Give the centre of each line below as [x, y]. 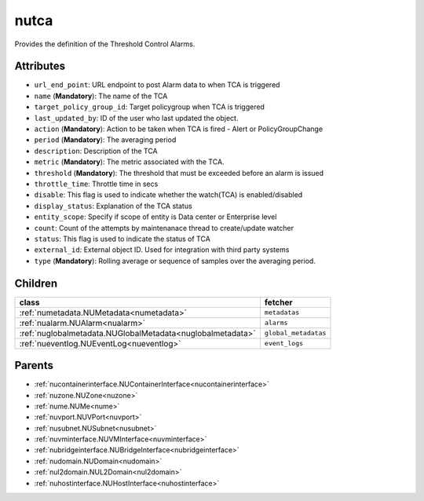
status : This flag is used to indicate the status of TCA [122, 239]
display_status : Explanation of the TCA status [113, 206]
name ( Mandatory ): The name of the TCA [101, 96]
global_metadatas [295, 333]
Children [36, 283]
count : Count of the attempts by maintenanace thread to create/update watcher [164, 228]
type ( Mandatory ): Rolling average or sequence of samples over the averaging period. [175, 261]
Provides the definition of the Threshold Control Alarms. [105, 44]
